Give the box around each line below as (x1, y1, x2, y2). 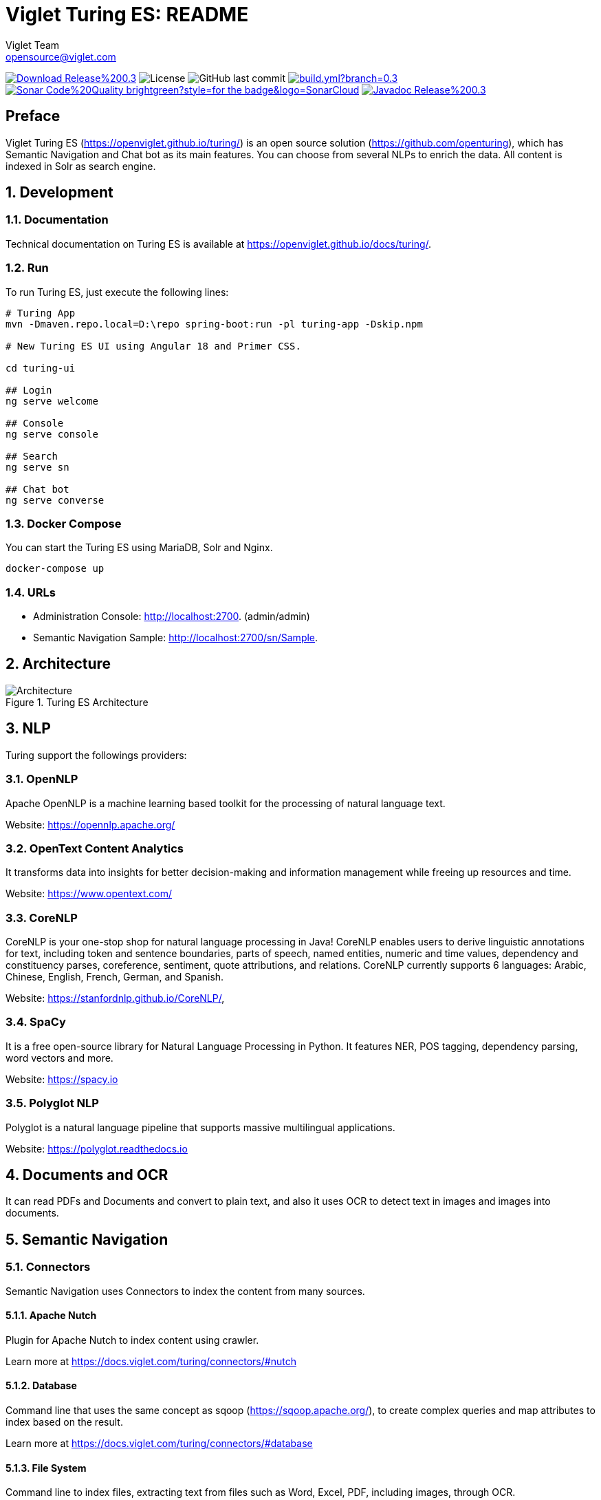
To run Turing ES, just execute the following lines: (6, 286, 229, 298)
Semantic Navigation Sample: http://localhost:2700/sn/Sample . (33, 632, 318, 644)
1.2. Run (6, 261, 49, 275)
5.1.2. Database (6, 1380, 77, 1392)
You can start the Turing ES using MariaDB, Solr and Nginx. (6, 542, 273, 554)
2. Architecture (6, 655, 111, 673)
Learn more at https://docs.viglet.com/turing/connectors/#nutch (6, 1355, 296, 1367)
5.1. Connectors (6, 1260, 91, 1274)
